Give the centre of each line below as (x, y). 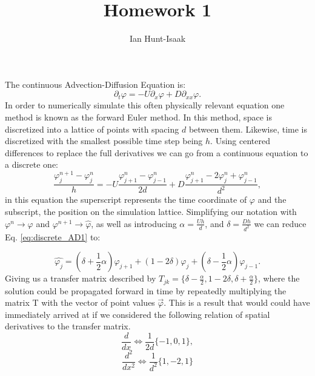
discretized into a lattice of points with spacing (92, 129)
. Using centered (240, 141)
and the (272, 200)
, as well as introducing (134, 223)
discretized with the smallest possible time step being (104, 141)
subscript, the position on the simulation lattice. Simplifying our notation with (151, 212)
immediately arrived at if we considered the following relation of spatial (138, 314)
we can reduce (280, 223)
